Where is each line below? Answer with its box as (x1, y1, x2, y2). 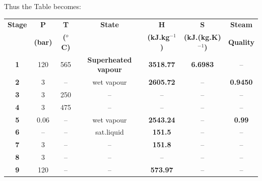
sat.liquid (95, 127, 124, 137)
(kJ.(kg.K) (183, 32, 221, 42)
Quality (228, 36, 254, 47)
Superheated (87, 54, 132, 65)
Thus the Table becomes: (4, 1, 81, 11)
